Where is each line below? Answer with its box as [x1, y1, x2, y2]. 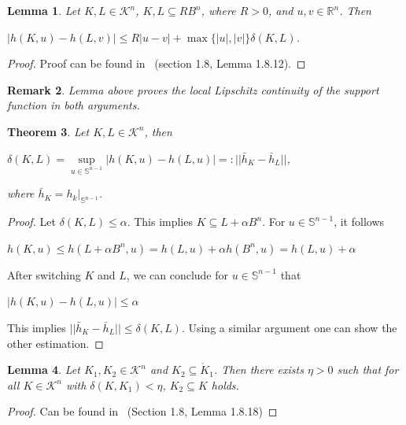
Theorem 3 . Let [7, 123, 90, 139]
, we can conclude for [126, 266, 228, 283]
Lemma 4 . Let [7, 361, 80, 378]
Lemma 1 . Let [7, 2, 80, 18]
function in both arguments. [7, 97, 140, 113]
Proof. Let [7, 213, 56, 230]
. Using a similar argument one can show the [181, 319, 397, 335]
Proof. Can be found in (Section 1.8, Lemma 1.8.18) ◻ [7, 403, 278, 419]
